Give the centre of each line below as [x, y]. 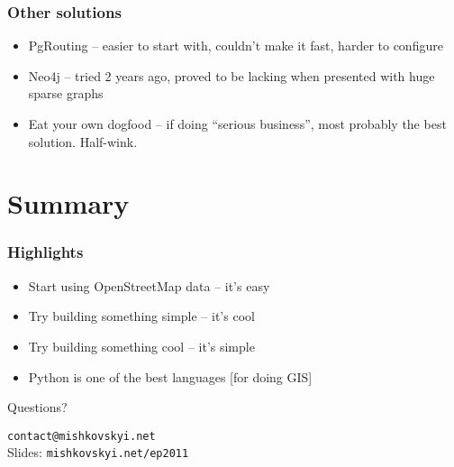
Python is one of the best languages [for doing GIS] [170, 376]
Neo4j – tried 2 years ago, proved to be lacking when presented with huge [232, 75]
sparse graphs [66, 93]
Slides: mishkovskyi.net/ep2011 [98, 452]
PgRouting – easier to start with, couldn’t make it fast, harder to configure [236, 46]
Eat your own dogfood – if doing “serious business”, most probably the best [237, 124]
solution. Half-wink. [83, 141]
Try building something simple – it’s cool [141, 316]
